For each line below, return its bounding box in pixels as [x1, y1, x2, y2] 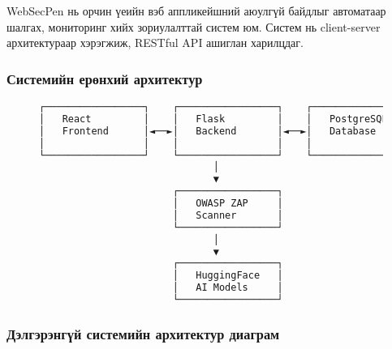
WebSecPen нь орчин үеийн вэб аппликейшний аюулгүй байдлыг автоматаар [6, 2, 386, 19]
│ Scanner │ [172, 209, 283, 221]
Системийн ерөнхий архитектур [6, 68, 203, 88]
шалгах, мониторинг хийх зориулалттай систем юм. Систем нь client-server [6, 18, 381, 35]
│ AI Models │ [172, 282, 283, 294]
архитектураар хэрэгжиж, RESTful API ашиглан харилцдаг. [6, 34, 304, 51]
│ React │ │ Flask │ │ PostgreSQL [39, 113, 388, 125]
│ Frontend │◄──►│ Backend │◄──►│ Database [39, 125, 377, 137]
